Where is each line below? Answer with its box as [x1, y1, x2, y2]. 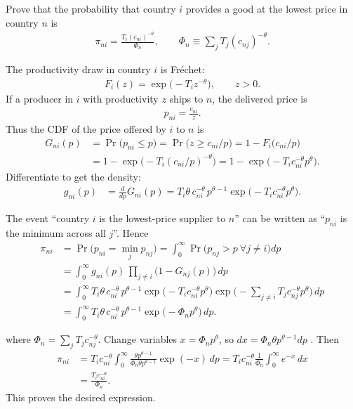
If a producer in [6, 91, 74, 105]
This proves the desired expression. [6, 389, 156, 404]
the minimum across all [6, 225, 106, 240]
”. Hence [113, 225, 149, 240]
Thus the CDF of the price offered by [6, 121, 166, 136]
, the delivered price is [212, 91, 307, 105]
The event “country [6, 211, 90, 226]
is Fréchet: [160, 61, 205, 76]
